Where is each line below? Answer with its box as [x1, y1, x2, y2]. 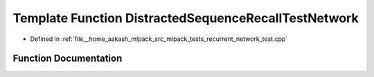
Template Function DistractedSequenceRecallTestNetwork [12, 10, 359, 26]
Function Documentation [12, 53, 123, 65]
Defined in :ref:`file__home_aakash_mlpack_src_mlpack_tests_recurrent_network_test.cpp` [30, 35, 288, 43]
